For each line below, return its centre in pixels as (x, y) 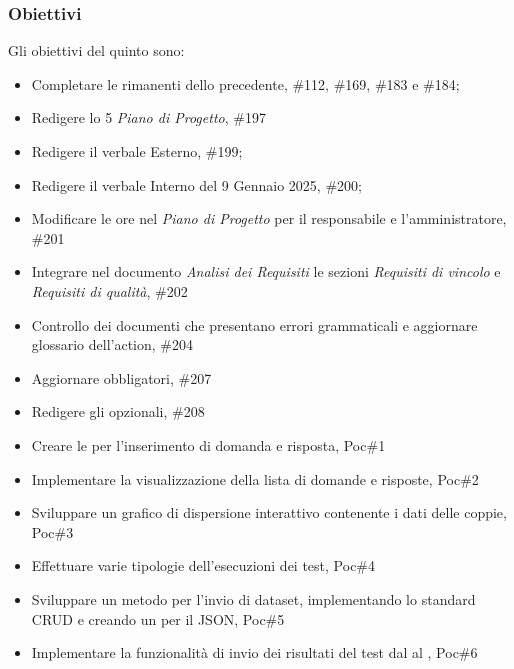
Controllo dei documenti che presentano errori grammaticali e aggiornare (254, 324)
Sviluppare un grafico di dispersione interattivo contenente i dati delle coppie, (269, 512)
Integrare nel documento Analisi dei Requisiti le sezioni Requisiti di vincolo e (266, 271)
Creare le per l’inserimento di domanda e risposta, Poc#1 (208, 444)
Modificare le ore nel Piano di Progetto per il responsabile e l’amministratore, (269, 218)
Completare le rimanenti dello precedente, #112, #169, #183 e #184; (245, 83)
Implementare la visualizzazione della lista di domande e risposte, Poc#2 (255, 478)
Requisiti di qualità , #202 (109, 290)
